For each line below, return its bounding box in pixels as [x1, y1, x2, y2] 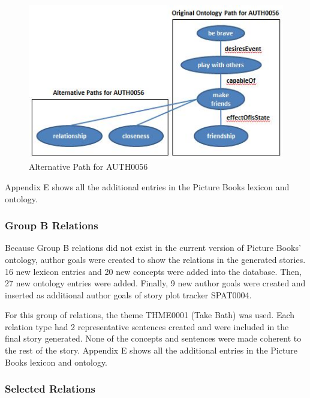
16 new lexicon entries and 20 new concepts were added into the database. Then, [5, 265, 302, 277]
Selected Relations [5, 381, 95, 396]
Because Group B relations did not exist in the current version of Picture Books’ [5, 241, 301, 254]
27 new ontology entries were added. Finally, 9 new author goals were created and [5, 277, 306, 289]
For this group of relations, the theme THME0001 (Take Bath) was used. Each [5, 309, 295, 321]
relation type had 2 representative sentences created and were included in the [5, 320, 289, 333]
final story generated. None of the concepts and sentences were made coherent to [5, 332, 302, 345]
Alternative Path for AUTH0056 [29, 160, 148, 173]
